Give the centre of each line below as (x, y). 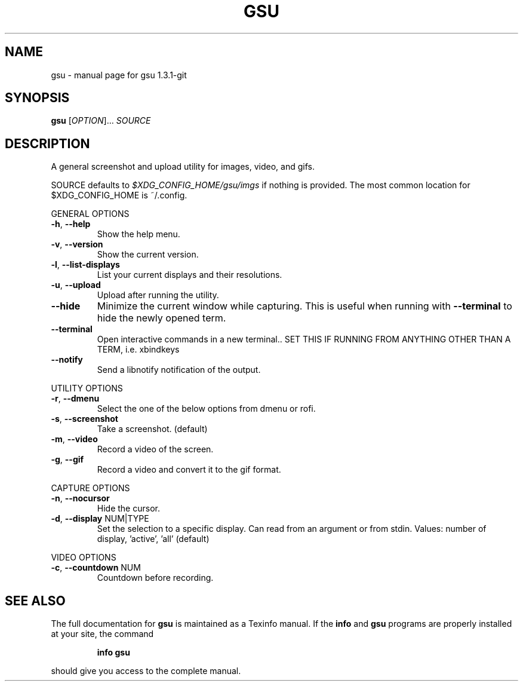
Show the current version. (148, 255)
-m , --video (74, 439)
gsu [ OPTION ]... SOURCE (101, 121)
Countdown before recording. (155, 578)
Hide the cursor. (128, 509)
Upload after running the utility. (158, 295)
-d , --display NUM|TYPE (100, 519)
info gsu (113, 653)
